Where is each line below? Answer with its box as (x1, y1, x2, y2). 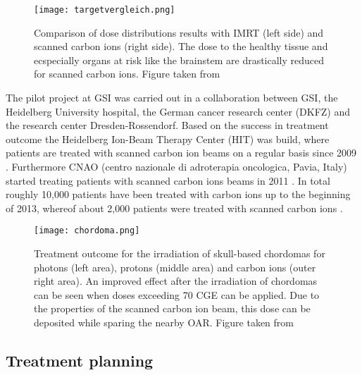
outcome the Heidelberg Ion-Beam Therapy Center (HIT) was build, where (6, 131, 330, 146)
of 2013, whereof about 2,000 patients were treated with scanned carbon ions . (6, 200, 343, 215)
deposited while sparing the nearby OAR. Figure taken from (34, 315, 294, 329)
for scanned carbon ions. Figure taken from (34, 66, 220, 81)
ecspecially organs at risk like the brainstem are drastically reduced (34, 52, 325, 67)
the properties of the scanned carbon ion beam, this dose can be (34, 301, 311, 316)
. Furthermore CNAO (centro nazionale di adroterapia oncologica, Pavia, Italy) (6, 159, 347, 173)
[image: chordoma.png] (34, 226, 140, 236)
